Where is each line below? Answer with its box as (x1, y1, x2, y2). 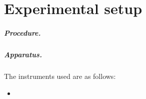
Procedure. (4, 27, 41, 38)
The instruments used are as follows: (4, 70, 116, 81)
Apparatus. (4, 49, 42, 59)
